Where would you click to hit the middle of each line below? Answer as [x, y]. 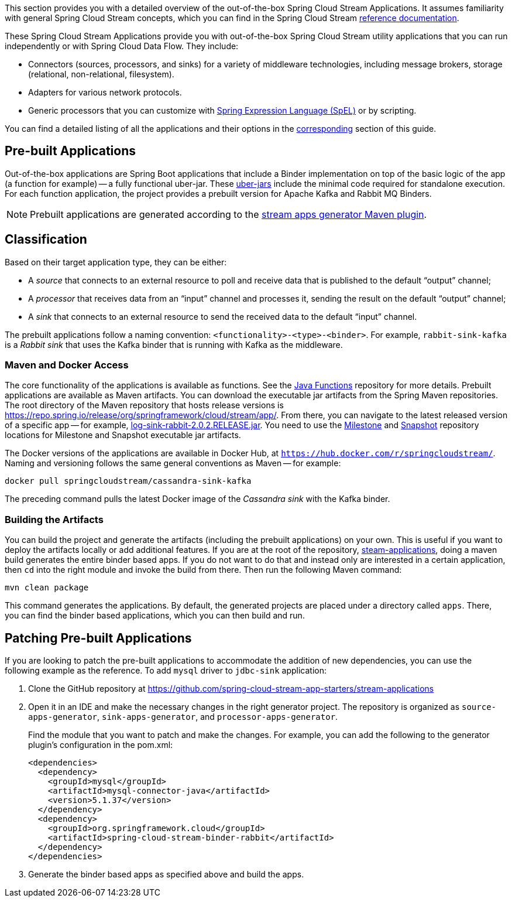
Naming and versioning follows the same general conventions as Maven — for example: [173, 463]
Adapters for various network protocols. [105, 92]
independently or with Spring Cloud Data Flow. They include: [122, 46]
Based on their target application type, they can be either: [116, 262]
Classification [46, 240]
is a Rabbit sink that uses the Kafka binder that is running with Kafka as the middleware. [174, 344]
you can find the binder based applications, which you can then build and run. [155, 616]
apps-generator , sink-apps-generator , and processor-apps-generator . [183, 717]
